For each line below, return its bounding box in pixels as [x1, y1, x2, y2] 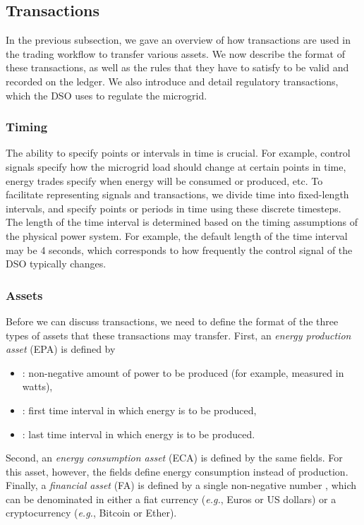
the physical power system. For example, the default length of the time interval [6, 228, 348, 243]
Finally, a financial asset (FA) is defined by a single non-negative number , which [6, 478, 357, 493]
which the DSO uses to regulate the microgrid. [6, 87, 207, 102]
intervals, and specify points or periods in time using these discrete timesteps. [6, 200, 341, 215]
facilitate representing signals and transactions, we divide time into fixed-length [6, 187, 349, 202]
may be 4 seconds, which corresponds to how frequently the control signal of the [6, 242, 353, 257]
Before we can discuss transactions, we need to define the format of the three [6, 313, 339, 328]
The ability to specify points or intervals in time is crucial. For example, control [6, 145, 351, 160]
